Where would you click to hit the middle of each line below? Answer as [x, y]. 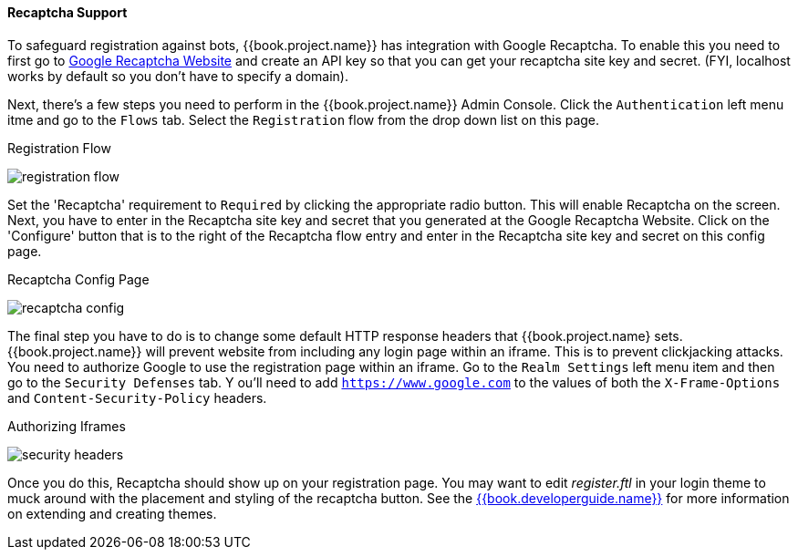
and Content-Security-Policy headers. [137, 397]
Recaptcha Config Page [78, 279]
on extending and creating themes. [112, 513]
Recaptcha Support [67, 12]
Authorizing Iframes [67, 426]
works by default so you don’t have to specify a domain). [178, 76]
